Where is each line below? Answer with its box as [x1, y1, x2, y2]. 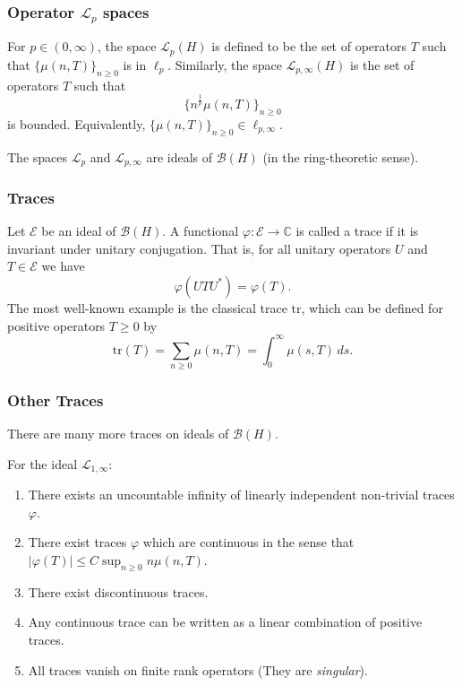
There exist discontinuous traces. [28, 582, 209, 601]
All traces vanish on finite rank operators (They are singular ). [28, 660, 368, 679]
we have [41, 256, 85, 275]
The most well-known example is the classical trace [7, 298, 287, 317]
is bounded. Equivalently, [7, 114, 146, 133]
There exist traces [28, 533, 127, 551]
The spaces [7, 147, 68, 166]
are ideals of [146, 147, 213, 166]
